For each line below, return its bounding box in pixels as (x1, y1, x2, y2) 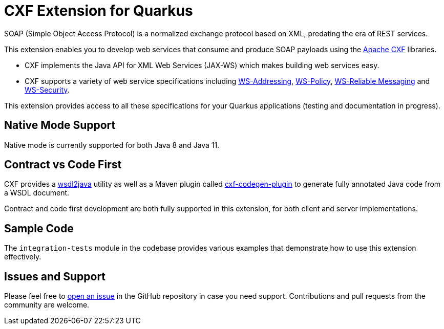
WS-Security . (25, 85, 70, 94)
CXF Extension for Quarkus (4, 2, 193, 19)
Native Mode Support (4, 119, 116, 132)
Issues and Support (4, 270, 106, 283)
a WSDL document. (4, 188, 70, 198)
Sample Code (4, 222, 74, 235)
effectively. (4, 252, 41, 261)
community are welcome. (4, 300, 90, 310)
